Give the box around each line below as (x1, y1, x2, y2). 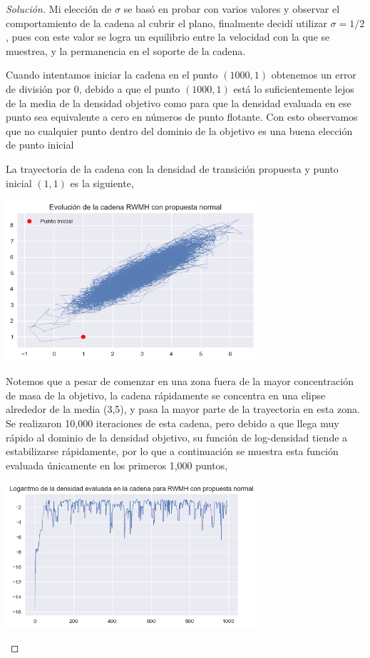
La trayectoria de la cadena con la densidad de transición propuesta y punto (6, 161, 339, 176)
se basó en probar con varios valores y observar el (123, 1, 340, 16)
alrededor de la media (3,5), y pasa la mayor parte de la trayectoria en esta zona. (6, 402, 360, 417)
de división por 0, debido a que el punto (6, 81, 180, 96)
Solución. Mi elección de (6, 1, 112, 16)
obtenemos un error (271, 67, 356, 82)
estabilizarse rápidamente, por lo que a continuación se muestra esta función (6, 444, 339, 459)
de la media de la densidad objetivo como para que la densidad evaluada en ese (6, 95, 351, 110)
